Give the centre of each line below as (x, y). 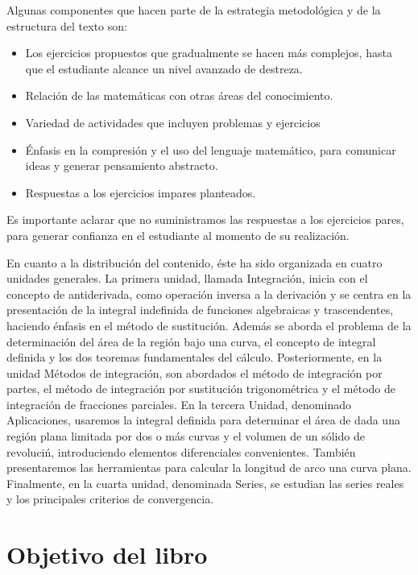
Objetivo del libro (107, 554)
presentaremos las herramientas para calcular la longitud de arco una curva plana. (209, 467)
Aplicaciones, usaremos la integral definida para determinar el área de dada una (203, 420)
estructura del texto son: (67, 25)
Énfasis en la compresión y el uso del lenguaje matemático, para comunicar (211, 149)
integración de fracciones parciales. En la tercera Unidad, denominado (179, 404)
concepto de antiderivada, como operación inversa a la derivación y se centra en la (209, 294)
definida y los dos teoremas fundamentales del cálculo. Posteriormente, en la (195, 357)
